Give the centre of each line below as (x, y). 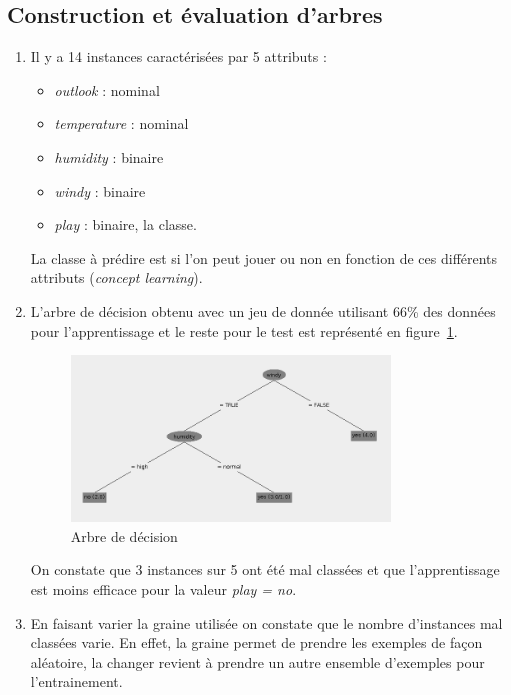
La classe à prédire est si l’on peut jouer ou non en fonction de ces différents (264, 257)
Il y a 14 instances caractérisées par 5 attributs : (178, 56)
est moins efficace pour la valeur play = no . (163, 588)
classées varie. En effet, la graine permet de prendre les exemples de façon (256, 642)
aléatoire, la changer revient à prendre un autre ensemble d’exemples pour (257, 661)
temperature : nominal (121, 123)
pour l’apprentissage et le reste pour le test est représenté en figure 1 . (244, 330)
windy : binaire (100, 190)
